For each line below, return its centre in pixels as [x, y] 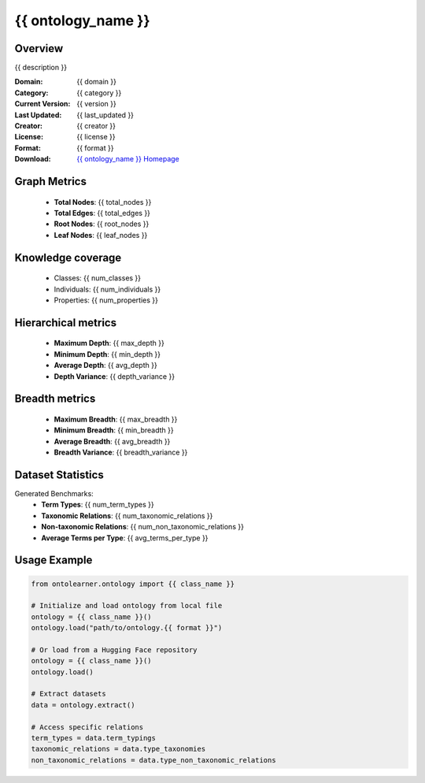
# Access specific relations [87, 727]
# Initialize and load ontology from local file [127, 606]
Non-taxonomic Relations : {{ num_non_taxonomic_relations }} [142, 527]
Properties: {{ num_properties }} [106, 300]
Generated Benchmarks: [54, 494]
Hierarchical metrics [66, 323]
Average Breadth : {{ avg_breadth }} [112, 441]
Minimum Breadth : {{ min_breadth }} [114, 430]
